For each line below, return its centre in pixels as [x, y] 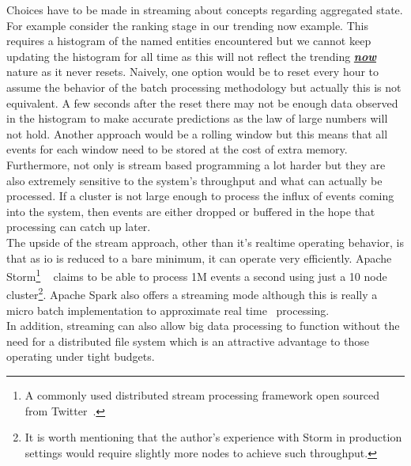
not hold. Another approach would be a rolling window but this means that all [197, 133]
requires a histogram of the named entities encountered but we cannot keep [189, 41]
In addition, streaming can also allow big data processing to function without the [203, 326]
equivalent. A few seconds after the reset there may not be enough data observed [202, 102]
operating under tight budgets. [81, 356]
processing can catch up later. [79, 227]
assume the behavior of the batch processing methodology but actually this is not [204, 87]
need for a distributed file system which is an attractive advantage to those [188, 341]
